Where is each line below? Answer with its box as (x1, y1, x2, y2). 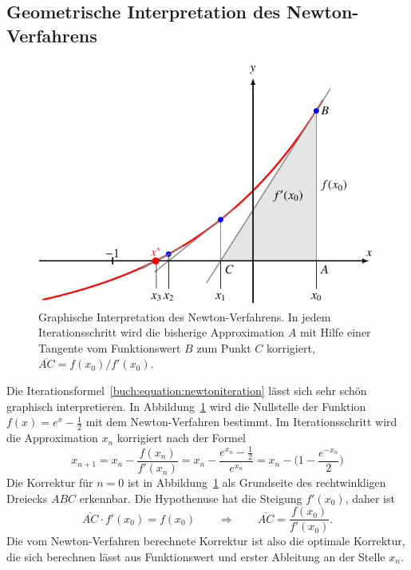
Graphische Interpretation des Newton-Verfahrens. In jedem (38, 308, 331, 325)
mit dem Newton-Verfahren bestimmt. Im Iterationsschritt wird (85, 413, 397, 430)
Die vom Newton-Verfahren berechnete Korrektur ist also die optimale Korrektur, (6, 532, 405, 549)
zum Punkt (196, 339, 251, 356)
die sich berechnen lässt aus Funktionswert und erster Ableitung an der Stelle (6, 548, 385, 564)
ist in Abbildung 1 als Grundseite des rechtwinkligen (127, 474, 386, 491)
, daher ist (345, 489, 395, 506)
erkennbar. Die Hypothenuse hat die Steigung (79, 489, 302, 506)
